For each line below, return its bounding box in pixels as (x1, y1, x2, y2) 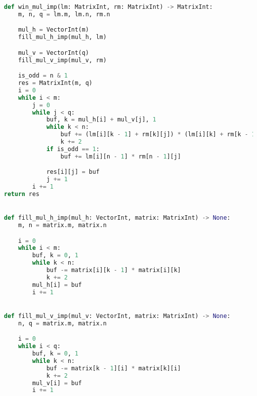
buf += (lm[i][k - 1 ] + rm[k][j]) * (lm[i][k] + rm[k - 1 (60, 131, 256, 138)
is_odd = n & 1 (18, 72, 68, 79)
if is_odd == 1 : (46, 145, 100, 153)
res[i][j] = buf (46, 168, 100, 176)
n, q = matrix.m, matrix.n (18, 319, 107, 327)
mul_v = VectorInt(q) (18, 49, 89, 56)
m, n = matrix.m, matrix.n (18, 222, 107, 229)
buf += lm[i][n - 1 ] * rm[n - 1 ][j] (60, 153, 181, 160)
